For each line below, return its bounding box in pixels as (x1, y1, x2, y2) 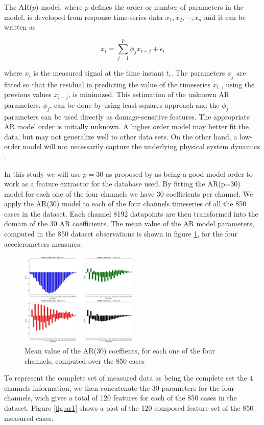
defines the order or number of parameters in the (90, 2, 244, 12)
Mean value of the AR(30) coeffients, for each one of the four (25, 345, 215, 356)
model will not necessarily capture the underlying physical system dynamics (22, 141, 260, 152)
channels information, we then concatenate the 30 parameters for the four (4, 382, 235, 393)
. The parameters (171, 67, 225, 78)
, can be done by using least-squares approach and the (50, 99, 220, 110)
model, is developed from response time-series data (4, 11, 163, 22)
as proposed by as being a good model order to (105, 168, 253, 179)
